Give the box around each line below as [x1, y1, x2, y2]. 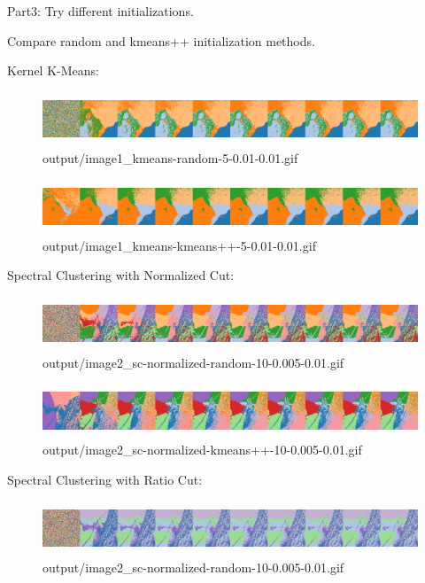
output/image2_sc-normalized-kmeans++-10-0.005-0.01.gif [42, 440, 362, 459]
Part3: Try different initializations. [7, 2, 194, 19]
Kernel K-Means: [7, 61, 99, 80]
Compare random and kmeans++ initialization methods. [7, 31, 315, 50]
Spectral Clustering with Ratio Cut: [7, 470, 203, 488]
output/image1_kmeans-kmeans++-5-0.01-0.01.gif [42, 236, 316, 254]
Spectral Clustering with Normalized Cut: [7, 266, 235, 284]
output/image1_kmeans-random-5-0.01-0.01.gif [42, 148, 298, 167]
